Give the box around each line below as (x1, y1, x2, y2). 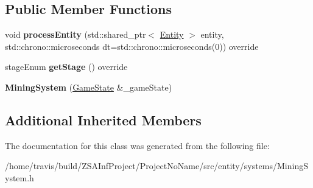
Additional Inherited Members (5, 110, 202, 129)
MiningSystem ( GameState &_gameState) (5, 80, 172, 93)
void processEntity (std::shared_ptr (5, 28, 146, 41)
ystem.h (5, 171, 34, 184)
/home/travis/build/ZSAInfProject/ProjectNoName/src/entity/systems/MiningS (5, 159, 308, 172)
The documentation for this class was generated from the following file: (5, 139, 270, 151)
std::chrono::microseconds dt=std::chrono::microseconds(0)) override (5, 40, 259, 52)
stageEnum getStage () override (5, 60, 128, 73)
